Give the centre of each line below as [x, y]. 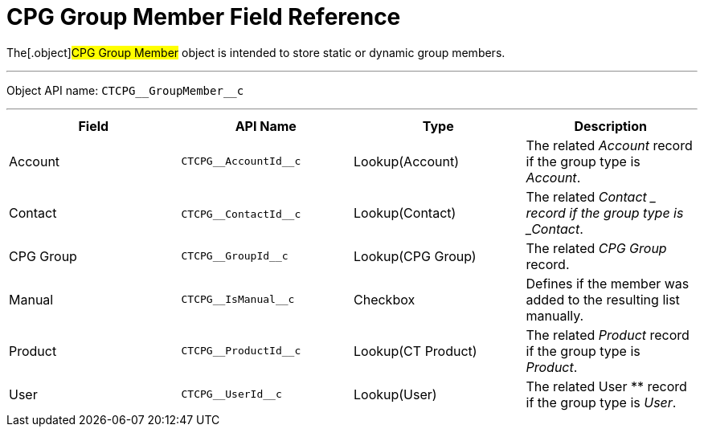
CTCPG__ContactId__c [241, 214]
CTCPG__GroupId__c [235, 256]
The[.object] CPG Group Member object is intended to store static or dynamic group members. [256, 52]
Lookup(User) [395, 394]
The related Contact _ [591, 196]
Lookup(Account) [407, 161]
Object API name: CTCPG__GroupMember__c [125, 90]
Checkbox [385, 299]
